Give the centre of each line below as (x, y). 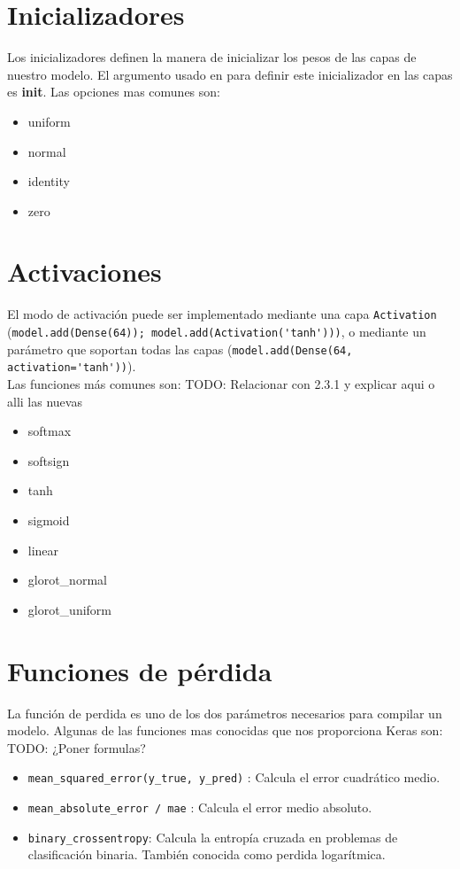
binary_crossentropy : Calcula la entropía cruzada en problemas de (213, 837)
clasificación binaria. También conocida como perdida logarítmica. (207, 854)
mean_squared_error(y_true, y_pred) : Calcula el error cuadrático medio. (234, 777)
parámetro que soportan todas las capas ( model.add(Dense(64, (180, 349)
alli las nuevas (45, 401)
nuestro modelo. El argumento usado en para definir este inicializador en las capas (230, 74)
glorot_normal (67, 580)
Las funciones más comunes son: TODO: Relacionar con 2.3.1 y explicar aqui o (221, 384)
